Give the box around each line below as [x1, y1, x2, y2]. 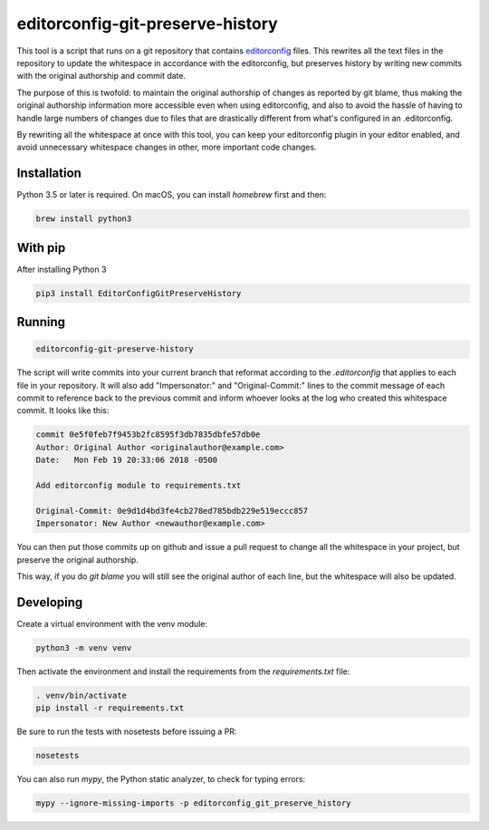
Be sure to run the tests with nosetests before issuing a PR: [16, 726, 237, 738]
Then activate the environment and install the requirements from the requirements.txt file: [16, 666, 350, 677]
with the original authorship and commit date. [16, 71, 187, 82]
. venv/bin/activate [35, 690, 127, 700]
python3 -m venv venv [35, 642, 132, 652]
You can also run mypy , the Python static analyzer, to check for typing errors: [16, 774, 306, 785]
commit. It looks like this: [16, 405, 110, 416]
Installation [16, 166, 81, 181]
